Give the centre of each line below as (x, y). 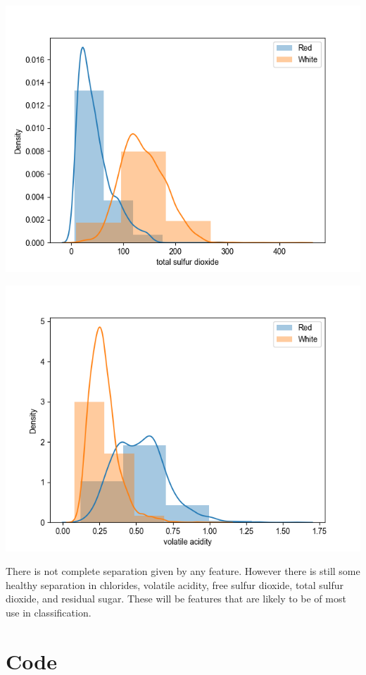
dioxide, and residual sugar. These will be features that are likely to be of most (176, 599)
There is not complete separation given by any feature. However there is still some (183, 571)
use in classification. (49, 612)
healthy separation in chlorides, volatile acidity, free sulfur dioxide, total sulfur (175, 584)
